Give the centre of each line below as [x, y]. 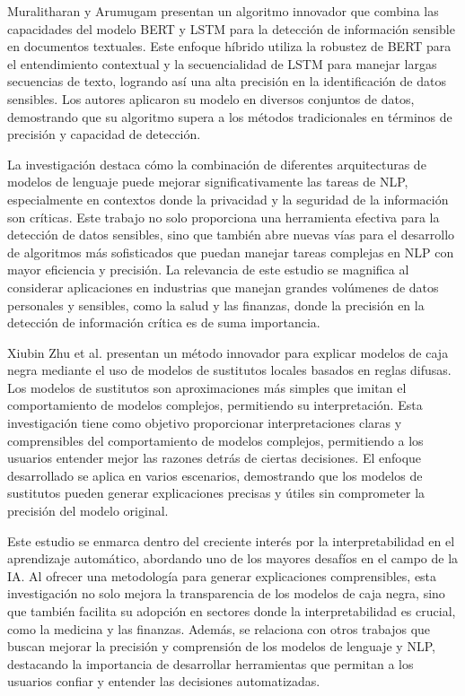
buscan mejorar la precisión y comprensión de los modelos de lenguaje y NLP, [221, 646]
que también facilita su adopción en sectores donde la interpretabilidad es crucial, [232, 611]
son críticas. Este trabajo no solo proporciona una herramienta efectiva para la [224, 217]
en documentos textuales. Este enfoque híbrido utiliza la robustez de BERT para [229, 46]
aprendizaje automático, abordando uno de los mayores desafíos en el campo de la [233, 558]
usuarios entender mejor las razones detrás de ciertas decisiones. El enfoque [215, 458]
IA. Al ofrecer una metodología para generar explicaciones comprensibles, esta [222, 575]
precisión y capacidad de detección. [104, 134]
